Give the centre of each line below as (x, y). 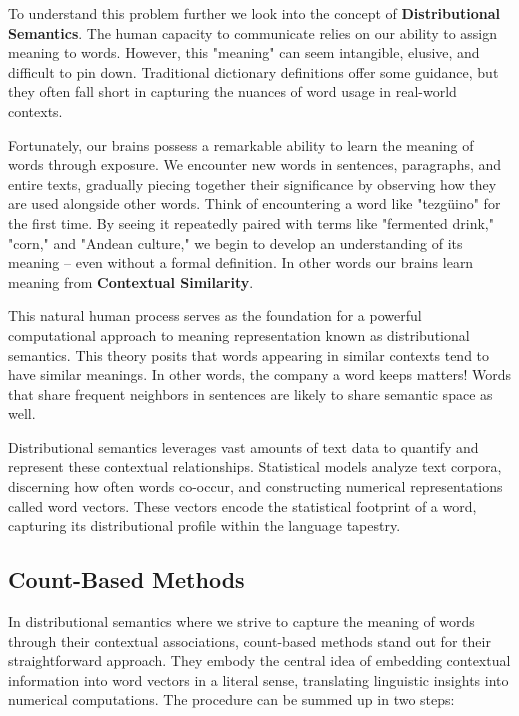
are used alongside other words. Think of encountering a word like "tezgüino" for (254, 203)
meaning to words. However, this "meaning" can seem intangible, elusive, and (244, 52)
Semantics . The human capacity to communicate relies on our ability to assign (253, 32)
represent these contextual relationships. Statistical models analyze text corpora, (255, 466)
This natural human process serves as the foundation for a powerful (215, 315)
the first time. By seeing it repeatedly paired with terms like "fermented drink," (251, 222)
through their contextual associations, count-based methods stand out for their (249, 640)
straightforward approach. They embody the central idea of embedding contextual (259, 660)
